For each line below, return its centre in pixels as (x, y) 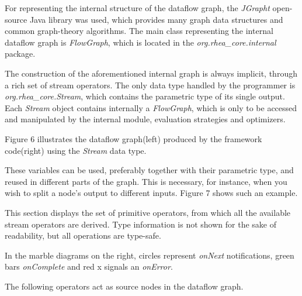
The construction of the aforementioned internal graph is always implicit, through (151, 73)
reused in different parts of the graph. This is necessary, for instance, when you (146, 181)
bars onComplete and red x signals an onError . (89, 266)
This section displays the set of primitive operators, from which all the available (148, 212)
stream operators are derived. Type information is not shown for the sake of (140, 224)
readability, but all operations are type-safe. (83, 235)
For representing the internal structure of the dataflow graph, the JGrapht (137, 8)
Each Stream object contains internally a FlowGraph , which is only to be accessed (151, 107)
